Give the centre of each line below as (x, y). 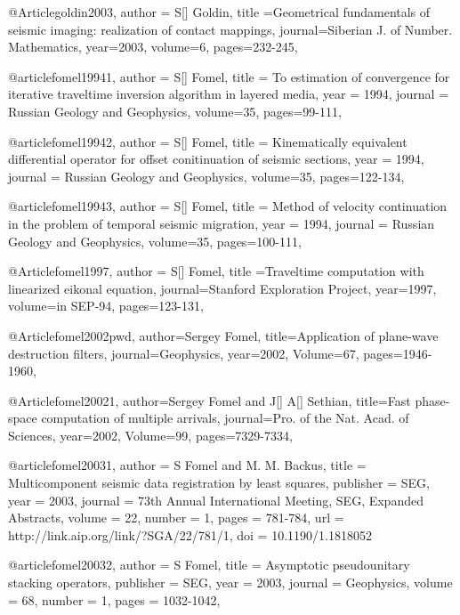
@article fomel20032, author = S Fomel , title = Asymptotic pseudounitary (209, 565)
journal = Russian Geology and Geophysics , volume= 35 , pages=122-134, (206, 176)
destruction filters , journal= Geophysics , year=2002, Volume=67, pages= (206, 353)
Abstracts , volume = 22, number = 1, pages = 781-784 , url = (176, 518)
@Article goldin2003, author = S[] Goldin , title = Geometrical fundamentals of (219, 12)
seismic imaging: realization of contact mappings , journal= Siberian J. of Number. (230, 29)
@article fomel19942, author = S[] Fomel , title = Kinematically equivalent (208, 141)
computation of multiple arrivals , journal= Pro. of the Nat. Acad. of (225, 418)
